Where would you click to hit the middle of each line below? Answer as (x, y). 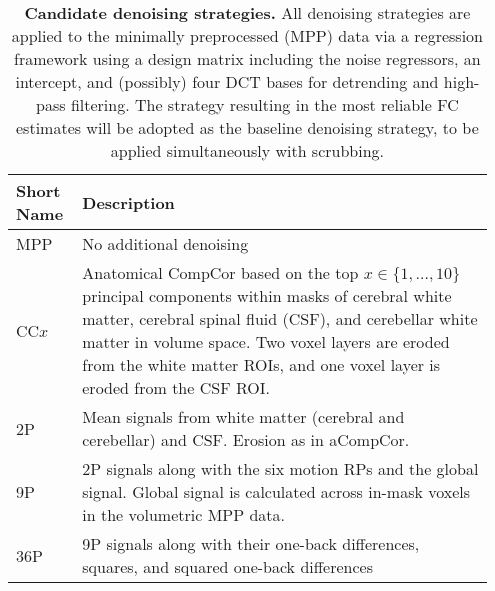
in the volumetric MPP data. (184, 514)
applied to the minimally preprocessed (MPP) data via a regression (247, 35)
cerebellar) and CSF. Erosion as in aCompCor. (246, 439)
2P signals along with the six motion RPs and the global (280, 468)
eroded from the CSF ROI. (176, 387)
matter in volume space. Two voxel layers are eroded (266, 341)
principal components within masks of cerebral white (267, 295)
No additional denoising (165, 243)
